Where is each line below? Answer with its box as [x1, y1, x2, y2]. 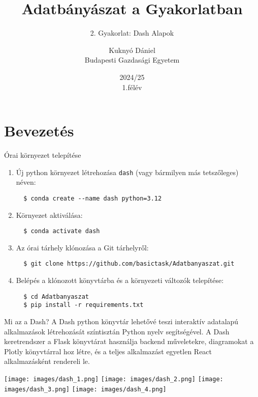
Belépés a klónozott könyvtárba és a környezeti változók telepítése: [16, 275, 224, 286]
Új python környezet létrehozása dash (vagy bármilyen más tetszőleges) [16, 166, 239, 177]
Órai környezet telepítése [4, 150, 81, 160]
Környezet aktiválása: [16, 209, 83, 220]
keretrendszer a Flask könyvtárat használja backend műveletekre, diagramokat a [4, 336, 254, 347]
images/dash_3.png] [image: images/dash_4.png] [4, 385, 167, 393]
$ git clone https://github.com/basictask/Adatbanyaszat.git [23, 260, 235, 268]
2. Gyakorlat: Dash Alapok [90, 27, 174, 38]
